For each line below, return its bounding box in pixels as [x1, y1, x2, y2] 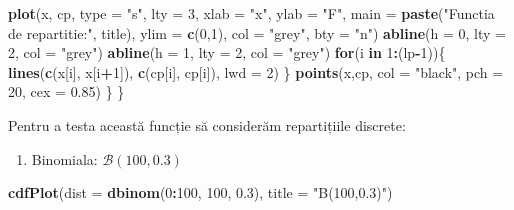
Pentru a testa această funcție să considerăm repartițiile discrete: [8, 114, 406, 135]
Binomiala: [31, 148, 98, 169]
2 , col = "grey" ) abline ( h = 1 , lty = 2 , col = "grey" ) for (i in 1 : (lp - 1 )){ [8, 42, 446, 63]
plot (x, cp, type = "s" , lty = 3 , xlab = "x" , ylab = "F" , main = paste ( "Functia [8, 3, 495, 23]
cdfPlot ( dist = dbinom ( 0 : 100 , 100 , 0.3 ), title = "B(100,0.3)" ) [8, 182, 393, 203]
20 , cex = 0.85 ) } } [8, 81, 125, 102]
